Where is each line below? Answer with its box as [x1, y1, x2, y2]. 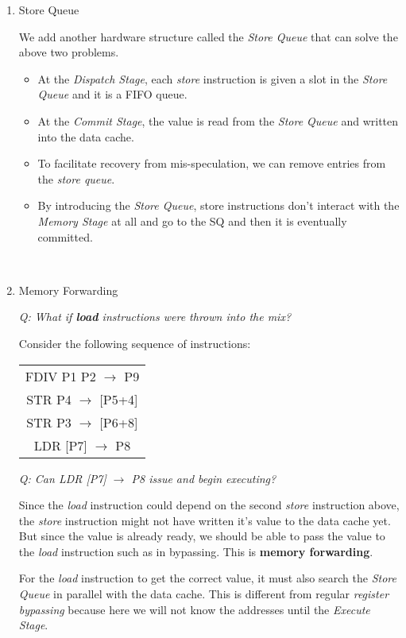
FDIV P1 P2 [25, 366, 96, 385]
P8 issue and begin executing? [131, 470, 276, 486]
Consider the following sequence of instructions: [18, 334, 251, 351]
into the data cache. [37, 128, 134, 145]
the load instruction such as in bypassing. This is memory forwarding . [18, 543, 373, 559]
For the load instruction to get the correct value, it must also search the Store [18, 570, 396, 586]
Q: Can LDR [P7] [18, 470, 106, 486]
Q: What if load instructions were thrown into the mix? [18, 308, 292, 325]
